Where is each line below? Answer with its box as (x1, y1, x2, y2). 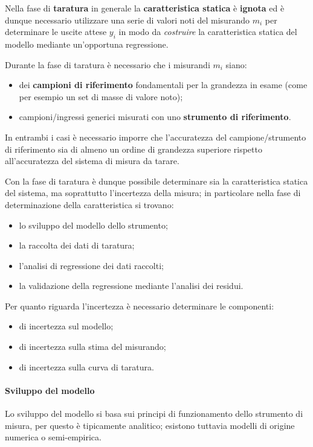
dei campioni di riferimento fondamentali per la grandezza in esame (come (19, 78, 308, 91)
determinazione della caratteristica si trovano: (5, 198, 174, 211)
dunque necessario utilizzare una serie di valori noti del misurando (5, 13, 250, 26)
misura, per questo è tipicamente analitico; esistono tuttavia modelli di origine (5, 419, 295, 431)
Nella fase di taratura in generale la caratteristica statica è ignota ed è (5, 2, 285, 14)
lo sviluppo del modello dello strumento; (19, 218, 168, 231)
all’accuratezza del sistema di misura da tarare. (5, 154, 179, 167)
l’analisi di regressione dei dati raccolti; (19, 259, 164, 271)
